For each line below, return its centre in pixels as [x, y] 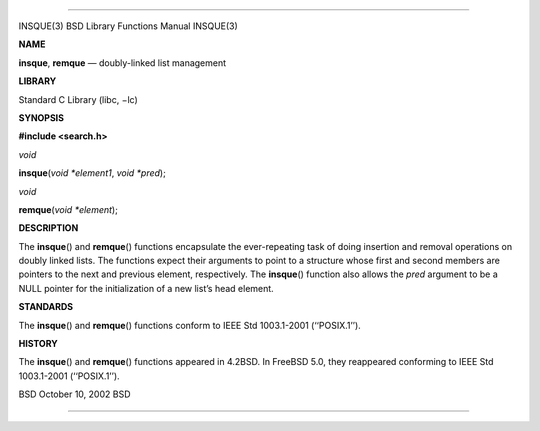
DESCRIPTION [48, 228]
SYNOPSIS [41, 117]
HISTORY [38, 344]
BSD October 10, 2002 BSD [74, 394]
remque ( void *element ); [68, 209]
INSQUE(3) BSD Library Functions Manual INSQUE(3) [128, 26]
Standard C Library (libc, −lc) [78, 99]
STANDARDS [46, 307]
